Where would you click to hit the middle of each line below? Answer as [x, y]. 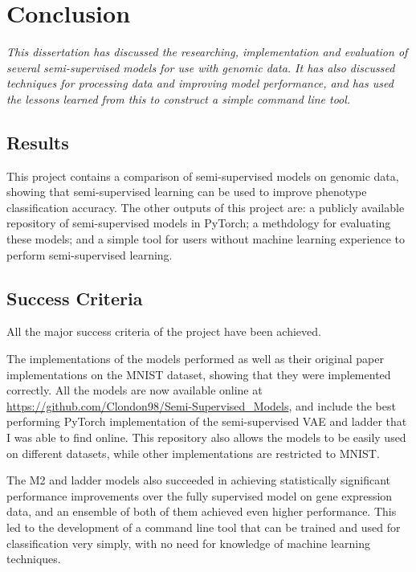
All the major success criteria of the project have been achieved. [164, 331]
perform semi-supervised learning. [90, 254]
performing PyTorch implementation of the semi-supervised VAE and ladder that [207, 421]
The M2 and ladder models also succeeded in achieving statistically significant [199, 480]
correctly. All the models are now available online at [135, 390]
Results [38, 142]
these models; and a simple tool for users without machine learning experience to [206, 239]
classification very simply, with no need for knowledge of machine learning [189, 543]
